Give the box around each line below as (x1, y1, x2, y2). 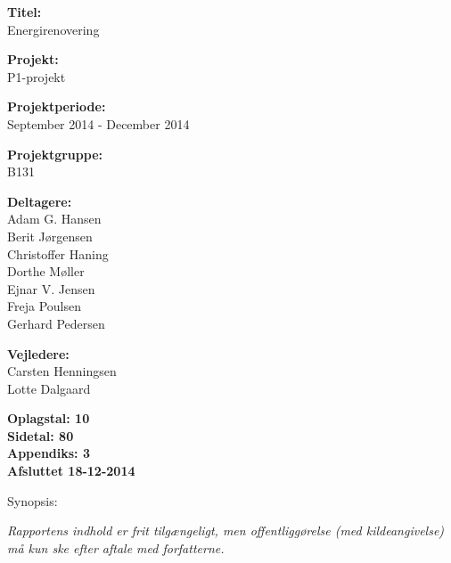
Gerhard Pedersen (7, 314, 105, 332)
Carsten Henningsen (7, 362, 117, 380)
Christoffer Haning (7, 244, 109, 263)
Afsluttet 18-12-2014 (7, 461, 135, 480)
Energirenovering (7, 20, 100, 38)
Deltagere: (7, 192, 72, 210)
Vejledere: (7, 344, 70, 363)
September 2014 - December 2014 (7, 114, 190, 133)
